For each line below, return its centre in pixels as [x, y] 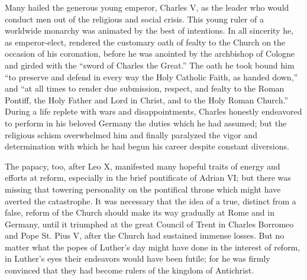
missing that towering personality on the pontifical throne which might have [143, 189]
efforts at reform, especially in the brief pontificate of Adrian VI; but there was [148, 178]
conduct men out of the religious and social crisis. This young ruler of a [135, 19]
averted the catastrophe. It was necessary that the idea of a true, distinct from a [151, 201]
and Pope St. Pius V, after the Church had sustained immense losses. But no [145, 235]
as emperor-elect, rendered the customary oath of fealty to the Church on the [145, 42]
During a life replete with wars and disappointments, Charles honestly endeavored [153, 111]
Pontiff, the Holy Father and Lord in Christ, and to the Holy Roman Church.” [146, 100]
